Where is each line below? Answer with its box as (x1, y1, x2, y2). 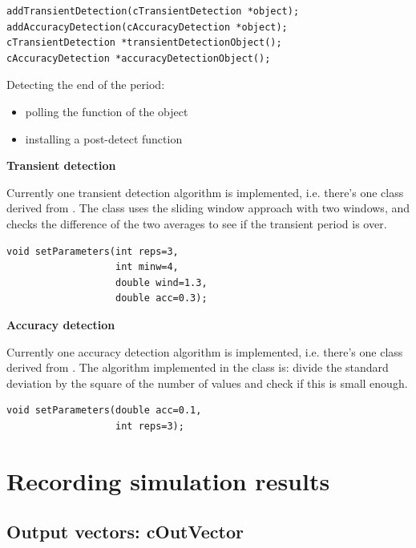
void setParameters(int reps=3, (6, 245, 179, 257)
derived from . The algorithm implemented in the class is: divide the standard (6, 359, 389, 376)
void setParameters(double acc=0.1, (6, 405, 202, 417)
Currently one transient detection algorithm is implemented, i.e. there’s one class (6, 183, 404, 200)
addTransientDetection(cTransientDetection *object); (6, 6, 300, 17)
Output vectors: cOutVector (6, 519, 244, 544)
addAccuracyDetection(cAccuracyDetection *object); (6, 21, 288, 33)
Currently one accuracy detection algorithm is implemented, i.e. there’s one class (6, 343, 403, 360)
